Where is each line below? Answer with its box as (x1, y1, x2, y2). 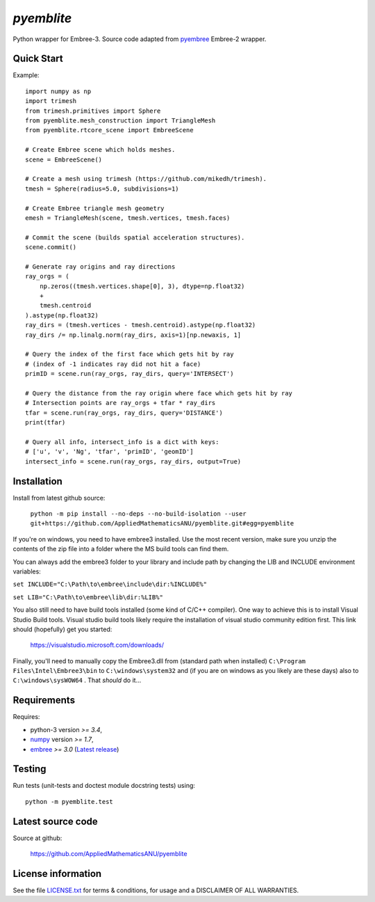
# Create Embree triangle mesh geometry (25, 204, 165, 212)
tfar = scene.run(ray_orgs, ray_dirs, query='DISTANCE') (25, 409, 224, 417)
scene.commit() (25, 244, 77, 251)
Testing (12, 763, 47, 775)
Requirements (12, 695, 76, 706)
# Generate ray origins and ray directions (25, 262, 176, 271)
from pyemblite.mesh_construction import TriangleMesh (25, 117, 216, 125)
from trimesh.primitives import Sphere (25, 106, 161, 115)
